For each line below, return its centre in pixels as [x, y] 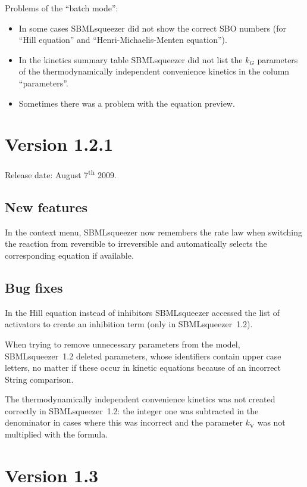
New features [46, 207]
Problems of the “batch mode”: [62, 8]
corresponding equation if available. [69, 255]
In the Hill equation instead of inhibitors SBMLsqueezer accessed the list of [142, 312]
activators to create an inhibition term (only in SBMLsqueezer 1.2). [129, 324]
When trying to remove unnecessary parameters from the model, [123, 344]
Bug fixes [34, 287]
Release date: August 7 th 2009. [61, 174]
